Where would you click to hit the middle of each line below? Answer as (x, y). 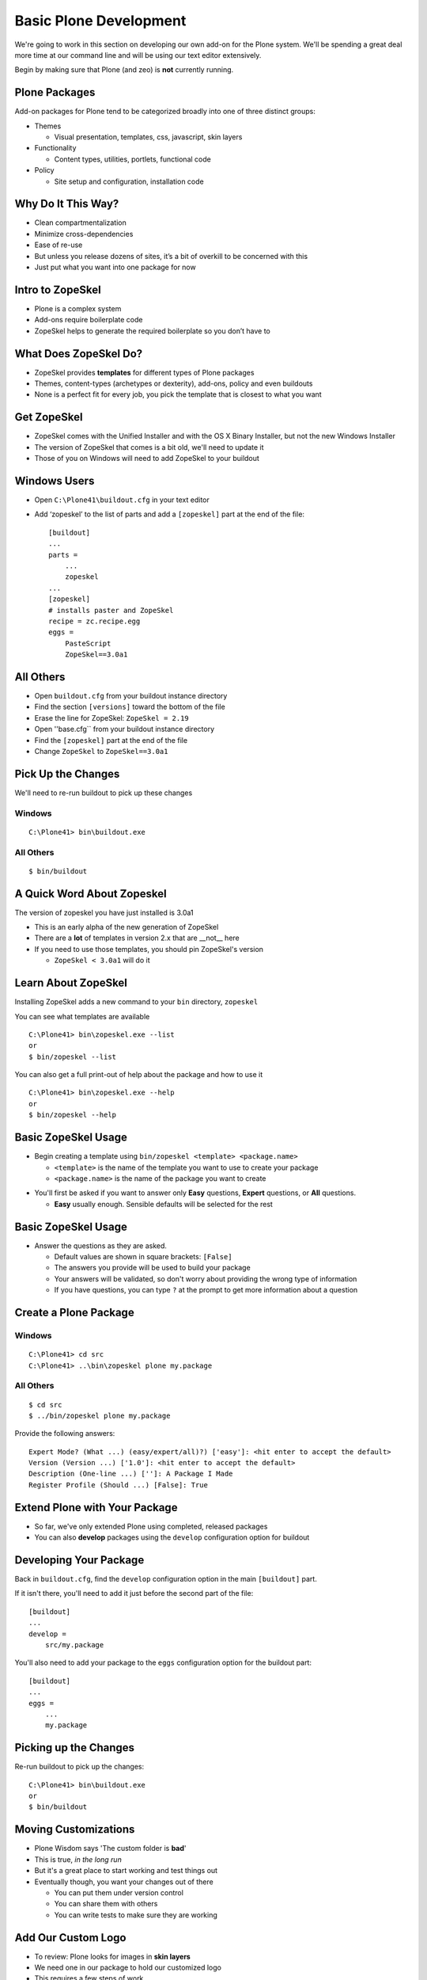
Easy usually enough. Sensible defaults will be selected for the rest (163, 1204)
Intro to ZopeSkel (58, 289)
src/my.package (74, 1645)
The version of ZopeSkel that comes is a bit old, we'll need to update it (149, 447)
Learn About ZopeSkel (71, 983)
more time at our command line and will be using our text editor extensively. (138, 55)
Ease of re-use (59, 245)
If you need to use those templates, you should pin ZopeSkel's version (149, 949)
